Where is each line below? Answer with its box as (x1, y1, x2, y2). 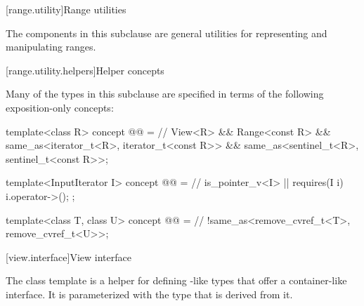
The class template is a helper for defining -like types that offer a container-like (6, 273, 347, 288)
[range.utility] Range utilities (6, 2, 126, 16)
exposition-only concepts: (6, 100, 114, 114)
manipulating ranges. (6, 39, 96, 54)
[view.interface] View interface (6, 249, 131, 264)
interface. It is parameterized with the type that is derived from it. (6, 286, 293, 301)
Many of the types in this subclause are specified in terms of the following (6, 86, 324, 101)
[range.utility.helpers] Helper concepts (6, 62, 164, 77)
